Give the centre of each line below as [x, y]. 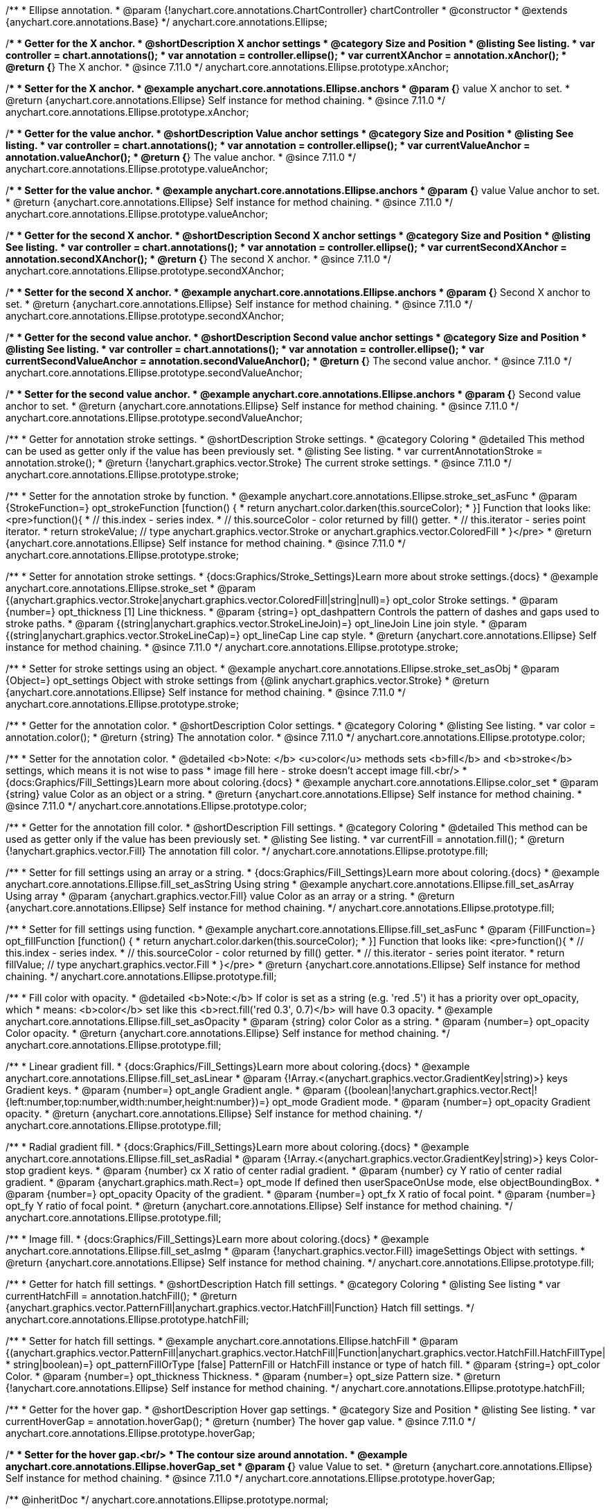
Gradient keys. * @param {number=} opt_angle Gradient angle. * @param [173, 1090]
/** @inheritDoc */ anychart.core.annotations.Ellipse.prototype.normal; [167, 1500]
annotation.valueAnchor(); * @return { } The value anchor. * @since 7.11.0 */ [181, 157]
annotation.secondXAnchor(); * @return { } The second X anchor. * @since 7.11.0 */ [198, 259]
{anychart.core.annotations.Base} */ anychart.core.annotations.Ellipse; [167, 22]
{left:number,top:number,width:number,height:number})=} [138, 1102]
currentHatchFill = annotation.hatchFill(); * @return [122, 1296]
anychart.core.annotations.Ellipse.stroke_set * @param [131, 588]
